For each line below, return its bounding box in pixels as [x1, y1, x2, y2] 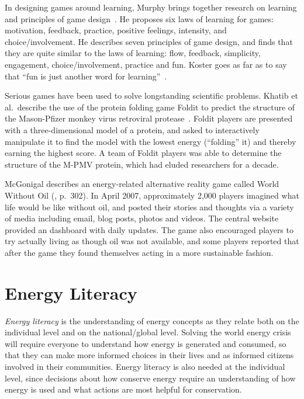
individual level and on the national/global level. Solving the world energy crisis [5, 326, 291, 338]
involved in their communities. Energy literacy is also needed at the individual [5, 360, 285, 372]
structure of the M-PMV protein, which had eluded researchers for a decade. [5, 158, 279, 170]
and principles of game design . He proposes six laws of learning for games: [5, 12, 274, 25]
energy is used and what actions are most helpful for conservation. [5, 383, 242, 395]
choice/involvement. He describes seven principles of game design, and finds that [5, 35, 293, 47]
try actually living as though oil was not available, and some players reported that [5, 235, 299, 247]
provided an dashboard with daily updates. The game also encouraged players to [5, 223, 293, 235]
